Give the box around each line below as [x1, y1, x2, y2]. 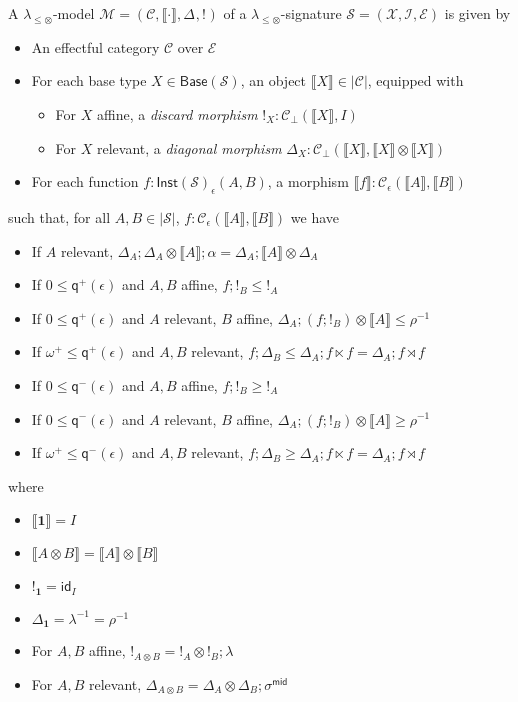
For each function [31, 171, 139, 192]
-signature [280, 3, 342, 23]
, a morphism [267, 171, 349, 192]
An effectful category [31, 36, 160, 57]
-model [52, 3, 95, 23]
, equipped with [367, 70, 464, 91]
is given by [444, 3, 511, 23]
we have [290, 206, 339, 227]
